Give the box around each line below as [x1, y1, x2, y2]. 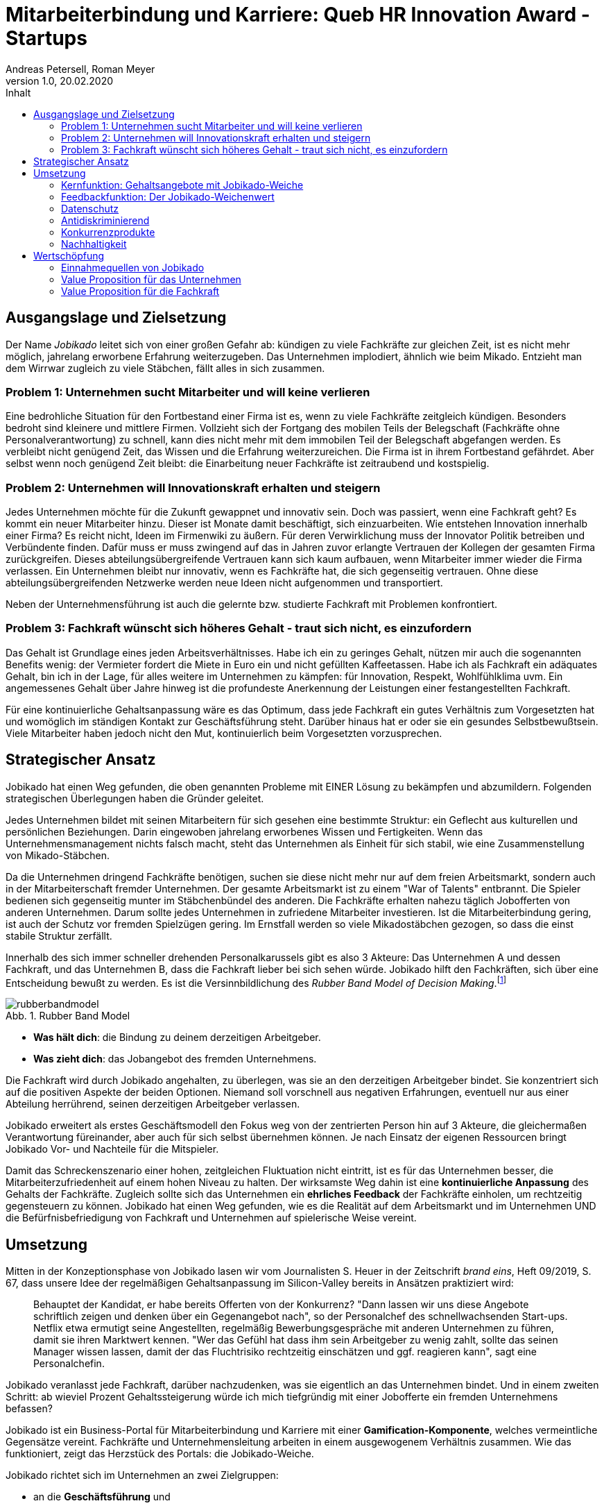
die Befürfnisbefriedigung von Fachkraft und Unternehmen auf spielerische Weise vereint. [6, 1212, 417, 1224]
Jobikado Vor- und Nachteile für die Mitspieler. [6, 1143, 219, 1155]
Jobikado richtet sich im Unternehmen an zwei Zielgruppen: [6, 1469, 279, 1482]
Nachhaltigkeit [61, 237, 127, 250]
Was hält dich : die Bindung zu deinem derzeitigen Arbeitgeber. [33, 1031, 321, 1044]
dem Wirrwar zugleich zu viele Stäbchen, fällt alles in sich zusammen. [6, 362, 325, 374]
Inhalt [6, 86, 31, 99]
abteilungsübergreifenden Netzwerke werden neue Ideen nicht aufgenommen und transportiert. [6, 577, 443, 589]
